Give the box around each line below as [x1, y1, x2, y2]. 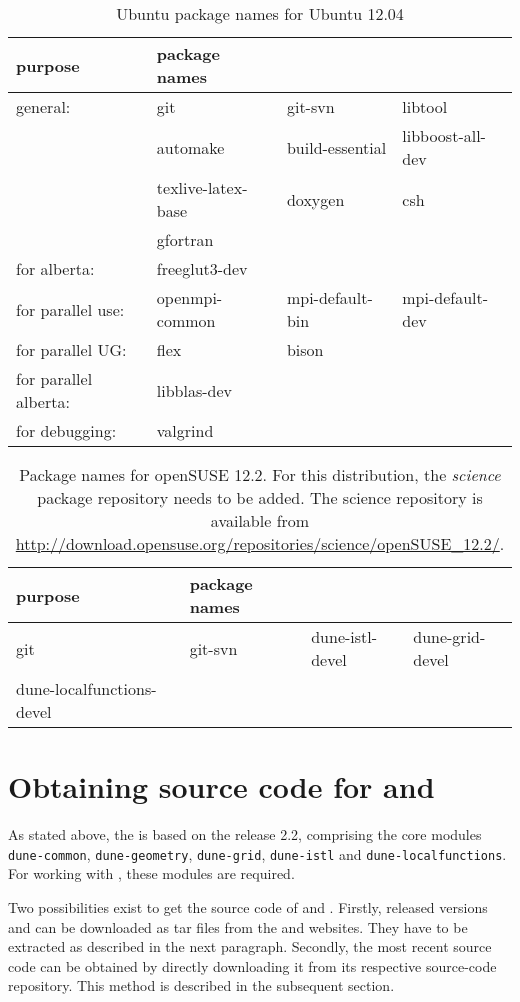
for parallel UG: [16, 338, 127, 361]
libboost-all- [402, 124, 486, 147]
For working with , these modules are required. [8, 863, 295, 884]
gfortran [156, 228, 214, 251]
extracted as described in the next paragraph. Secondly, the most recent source [8, 936, 492, 957]
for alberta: [16, 257, 95, 280]
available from [210, 509, 310, 532]
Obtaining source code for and [8, 766, 435, 807]
